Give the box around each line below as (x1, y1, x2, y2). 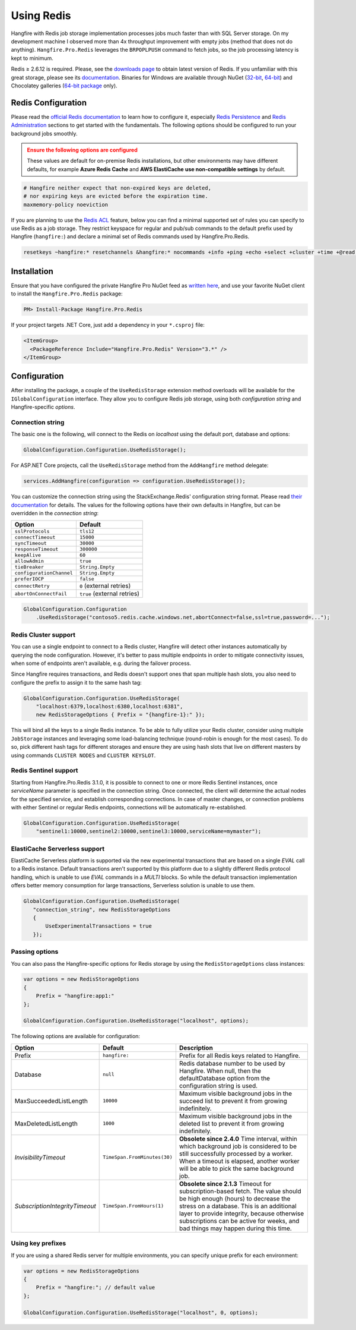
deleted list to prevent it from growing (179, 1119, 284, 1127)
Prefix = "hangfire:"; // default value (36, 1284, 155, 1291)
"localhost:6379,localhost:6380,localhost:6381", (36, 703, 183, 710)
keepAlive (14, 552, 42, 559)
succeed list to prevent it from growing (179, 1096, 287, 1105)
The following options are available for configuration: (11, 1033, 141, 1040)
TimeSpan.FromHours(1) (103, 1203, 164, 1209)
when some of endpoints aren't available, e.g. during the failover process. (11, 660, 192, 667)
